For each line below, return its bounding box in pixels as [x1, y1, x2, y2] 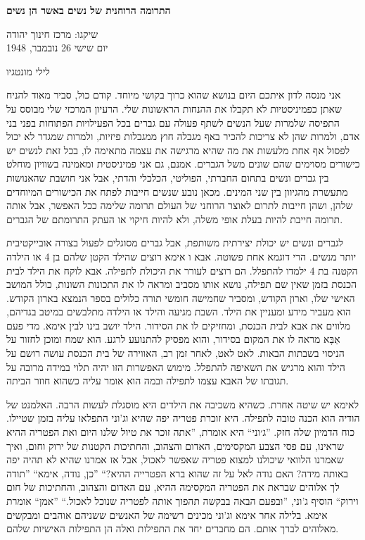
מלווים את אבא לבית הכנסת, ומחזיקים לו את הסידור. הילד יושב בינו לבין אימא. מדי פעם [6, 318, 351, 332]
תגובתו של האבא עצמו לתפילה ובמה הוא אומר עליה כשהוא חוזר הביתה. [6, 373, 289, 388]
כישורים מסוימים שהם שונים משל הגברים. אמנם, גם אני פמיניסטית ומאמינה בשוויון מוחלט [6, 156, 360, 171]
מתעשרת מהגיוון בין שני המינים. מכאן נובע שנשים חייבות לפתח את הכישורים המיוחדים [6, 184, 348, 199]
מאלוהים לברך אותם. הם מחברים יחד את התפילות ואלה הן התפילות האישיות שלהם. [6, 521, 339, 536]
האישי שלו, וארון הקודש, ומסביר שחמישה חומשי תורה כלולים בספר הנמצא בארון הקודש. [6, 290, 355, 305]
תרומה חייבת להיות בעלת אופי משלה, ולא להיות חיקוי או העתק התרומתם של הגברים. [6, 211, 343, 226]
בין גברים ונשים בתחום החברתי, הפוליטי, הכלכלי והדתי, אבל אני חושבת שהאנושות [6, 170, 329, 184]
